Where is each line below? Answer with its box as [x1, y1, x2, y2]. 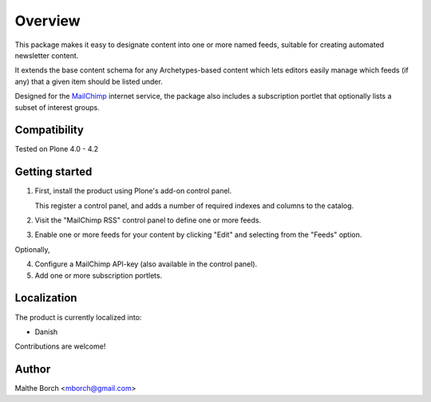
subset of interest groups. [14, 102, 100, 112]
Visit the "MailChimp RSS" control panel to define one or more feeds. [34, 215, 262, 225]
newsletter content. [14, 50, 79, 60]
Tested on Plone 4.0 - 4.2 [14, 144, 99, 154]
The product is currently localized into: [14, 312, 142, 322]
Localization [14, 291, 77, 305]
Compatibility [14, 124, 84, 137]
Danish [34, 327, 58, 337]
